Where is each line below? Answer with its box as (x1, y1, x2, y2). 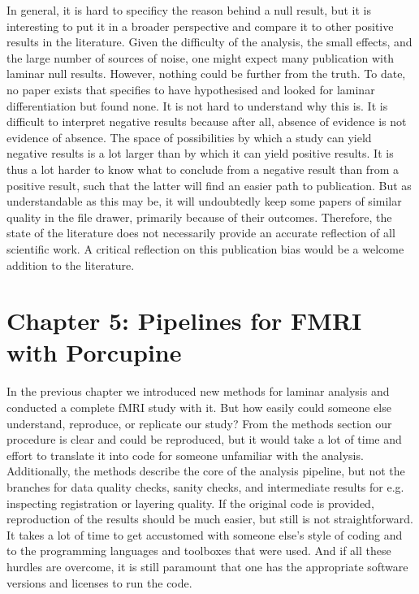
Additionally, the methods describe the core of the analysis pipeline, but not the (6, 462, 405, 479)
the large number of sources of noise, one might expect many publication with (6, 49, 395, 66)
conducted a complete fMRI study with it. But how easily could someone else (6, 399, 391, 415)
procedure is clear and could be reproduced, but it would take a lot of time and (6, 431, 402, 448)
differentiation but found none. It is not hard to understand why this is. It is (6, 97, 388, 114)
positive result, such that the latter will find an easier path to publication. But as (6, 176, 412, 193)
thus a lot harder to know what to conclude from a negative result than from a (6, 160, 399, 177)
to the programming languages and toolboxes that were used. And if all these (6, 542, 391, 559)
